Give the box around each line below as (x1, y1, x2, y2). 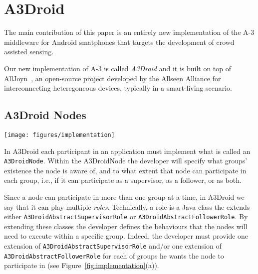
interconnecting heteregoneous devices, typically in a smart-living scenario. (4, 83, 233, 93)
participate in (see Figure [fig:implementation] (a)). (4, 260, 159, 271)
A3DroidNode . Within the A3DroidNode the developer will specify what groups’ (4, 155, 248, 166)
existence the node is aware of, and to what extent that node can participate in (4, 165, 247, 175)
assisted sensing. (4, 46, 54, 57)
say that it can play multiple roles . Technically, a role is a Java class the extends (4, 201, 250, 212)
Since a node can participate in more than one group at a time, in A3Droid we (4, 191, 245, 202)
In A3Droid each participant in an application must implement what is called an (4, 145, 251, 156)
